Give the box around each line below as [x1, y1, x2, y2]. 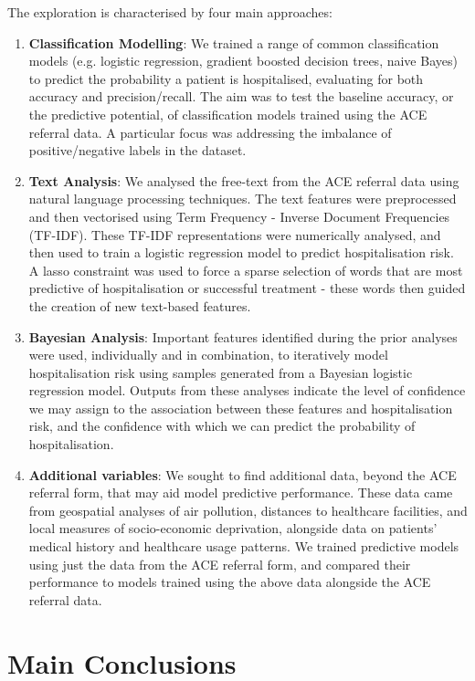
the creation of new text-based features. [28, 296, 251, 315]
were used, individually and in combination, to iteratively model [28, 345, 388, 364]
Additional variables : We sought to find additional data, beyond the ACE [28, 465, 457, 484]
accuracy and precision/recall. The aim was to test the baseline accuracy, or [28, 87, 454, 106]
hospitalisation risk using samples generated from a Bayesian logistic [28, 362, 413, 382]
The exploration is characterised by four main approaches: [7, 3, 332, 21]
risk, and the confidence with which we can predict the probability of [28, 416, 416, 435]
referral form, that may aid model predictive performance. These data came [28, 483, 453, 502]
